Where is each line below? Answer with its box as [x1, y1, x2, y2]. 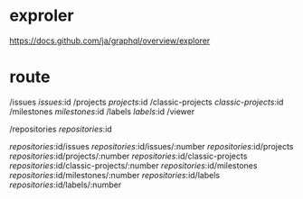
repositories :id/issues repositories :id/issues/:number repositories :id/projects [9, 140, 294, 151]
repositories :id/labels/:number [9, 179, 122, 190]
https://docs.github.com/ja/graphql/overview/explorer [9, 35, 211, 46]
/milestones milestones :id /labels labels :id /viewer [9, 105, 195, 117]
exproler [9, 5, 74, 26]
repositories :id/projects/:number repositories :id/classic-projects [9, 150, 248, 161]
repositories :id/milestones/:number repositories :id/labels [9, 169, 220, 180]
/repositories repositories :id [9, 123, 113, 134]
